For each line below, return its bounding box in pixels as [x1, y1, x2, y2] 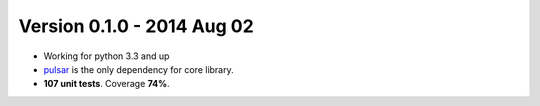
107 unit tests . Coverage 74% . [43, 78, 170, 90]
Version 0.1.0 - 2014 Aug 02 [18, 15, 254, 37]
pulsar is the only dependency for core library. [43, 63, 234, 75]
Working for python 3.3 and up [43, 50, 170, 62]
